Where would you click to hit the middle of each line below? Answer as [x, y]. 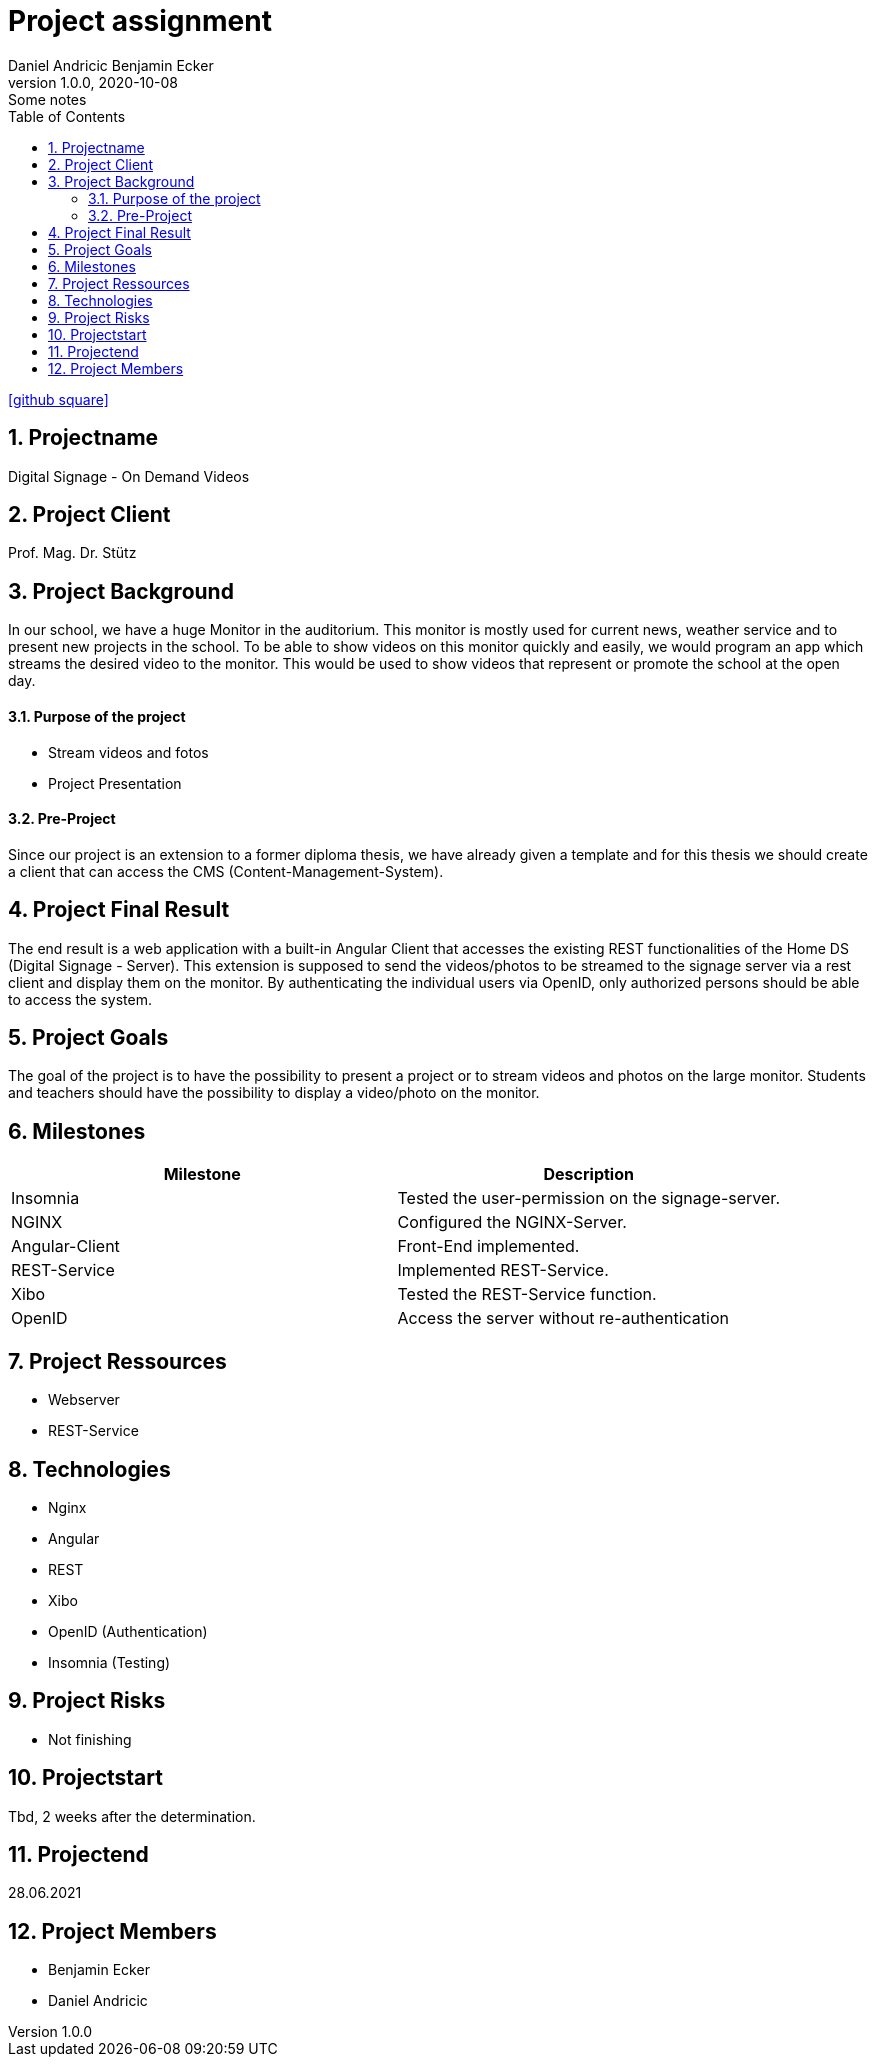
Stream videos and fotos [128, 752]
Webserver [84, 1400]
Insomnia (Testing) [109, 1662]
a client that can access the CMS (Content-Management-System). [226, 871]
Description [588, 1174]
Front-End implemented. [488, 1246]
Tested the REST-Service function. [527, 1294]
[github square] [58, 399]
